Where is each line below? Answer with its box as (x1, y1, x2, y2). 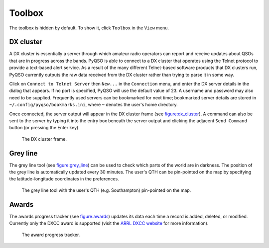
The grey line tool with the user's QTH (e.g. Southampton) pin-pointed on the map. (21, 187, 191, 193)
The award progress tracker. (21, 232, 80, 238)
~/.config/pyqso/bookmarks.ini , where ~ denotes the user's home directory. (9, 102, 178, 108)
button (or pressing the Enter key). (9, 125, 80, 131)
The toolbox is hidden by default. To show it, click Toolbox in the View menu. (9, 25, 169, 31)
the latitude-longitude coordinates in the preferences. (9, 176, 119, 182)
